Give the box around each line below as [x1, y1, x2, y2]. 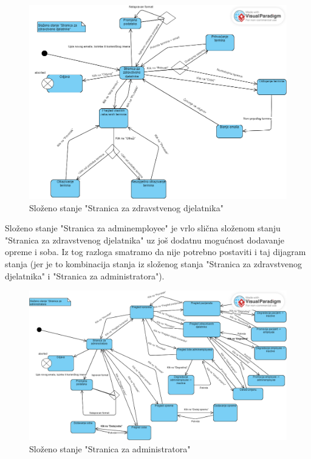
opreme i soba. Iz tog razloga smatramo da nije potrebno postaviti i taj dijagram [5, 245, 306, 258]
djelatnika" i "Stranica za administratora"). [5, 269, 165, 282]
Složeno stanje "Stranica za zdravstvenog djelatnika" [29, 201, 224, 214]
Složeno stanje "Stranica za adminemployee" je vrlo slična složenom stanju [5, 222, 281, 234]
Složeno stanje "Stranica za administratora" [29, 442, 191, 455]
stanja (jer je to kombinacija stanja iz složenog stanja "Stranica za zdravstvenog [5, 258, 302, 270]
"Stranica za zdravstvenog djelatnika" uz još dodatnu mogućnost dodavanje [5, 233, 284, 246]
